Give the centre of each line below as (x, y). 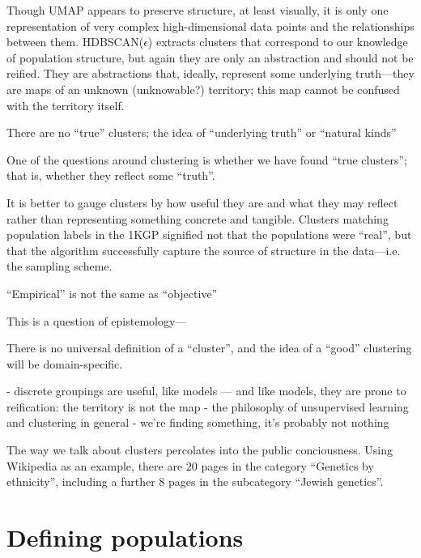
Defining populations (125, 537)
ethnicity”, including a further (81, 481)
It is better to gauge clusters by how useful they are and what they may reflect (202, 202)
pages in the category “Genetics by (287, 465)
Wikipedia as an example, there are (95, 465)
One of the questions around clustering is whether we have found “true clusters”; (207, 159)
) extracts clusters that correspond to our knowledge (278, 42)
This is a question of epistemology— (97, 320)
